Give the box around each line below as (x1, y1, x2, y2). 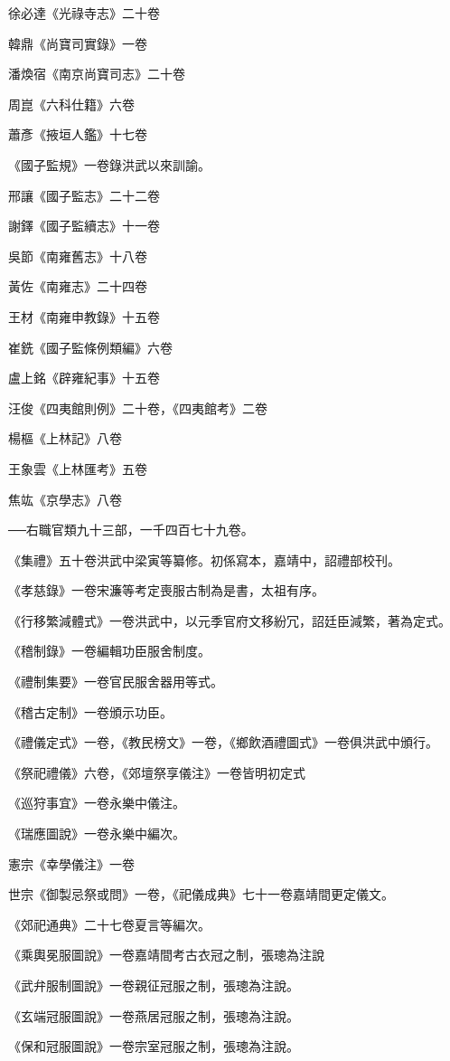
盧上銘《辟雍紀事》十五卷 (8, 368, 160, 387)
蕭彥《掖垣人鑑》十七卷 (8, 125, 147, 144)
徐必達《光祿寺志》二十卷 (8, 4, 160, 22)
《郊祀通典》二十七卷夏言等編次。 (8, 914, 211, 933)
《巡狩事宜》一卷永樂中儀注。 (8, 793, 185, 812)
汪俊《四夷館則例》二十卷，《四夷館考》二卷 (8, 398, 267, 417)
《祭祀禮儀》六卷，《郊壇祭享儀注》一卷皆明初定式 (8, 763, 305, 782)
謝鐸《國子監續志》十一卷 (8, 216, 160, 235)
